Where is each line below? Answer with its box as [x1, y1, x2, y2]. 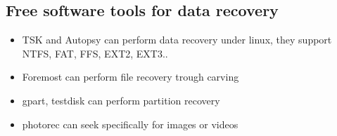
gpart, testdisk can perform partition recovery [22, 93, 220, 107]
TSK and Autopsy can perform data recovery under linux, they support [22, 32, 332, 47]
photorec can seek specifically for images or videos [22, 116, 239, 131]
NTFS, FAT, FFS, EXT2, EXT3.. [22, 46, 168, 60]
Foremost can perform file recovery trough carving [22, 69, 239, 84]
